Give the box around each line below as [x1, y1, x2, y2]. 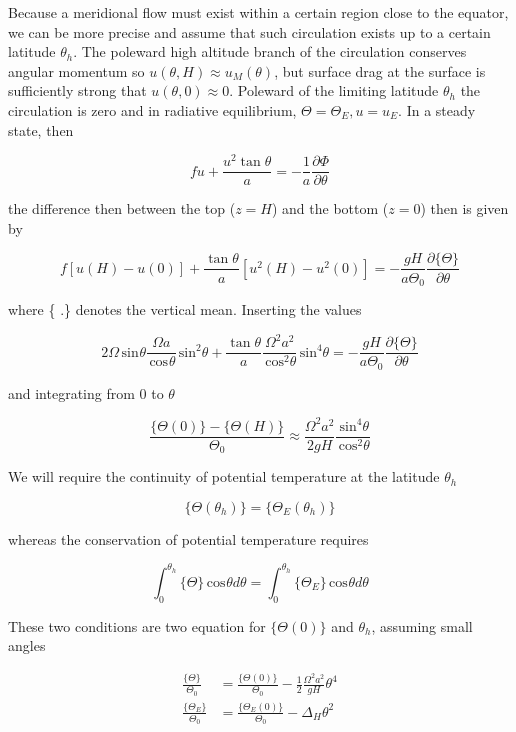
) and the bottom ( [271, 198, 389, 219]
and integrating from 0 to [8, 382, 164, 403]
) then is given [420, 198, 509, 219]
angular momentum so [8, 60, 145, 81]
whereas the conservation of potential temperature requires [8, 528, 369, 549]
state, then [8, 119, 74, 140]
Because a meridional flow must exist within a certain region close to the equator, [8, 2, 509, 22]
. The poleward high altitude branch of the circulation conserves [73, 41, 467, 62]
